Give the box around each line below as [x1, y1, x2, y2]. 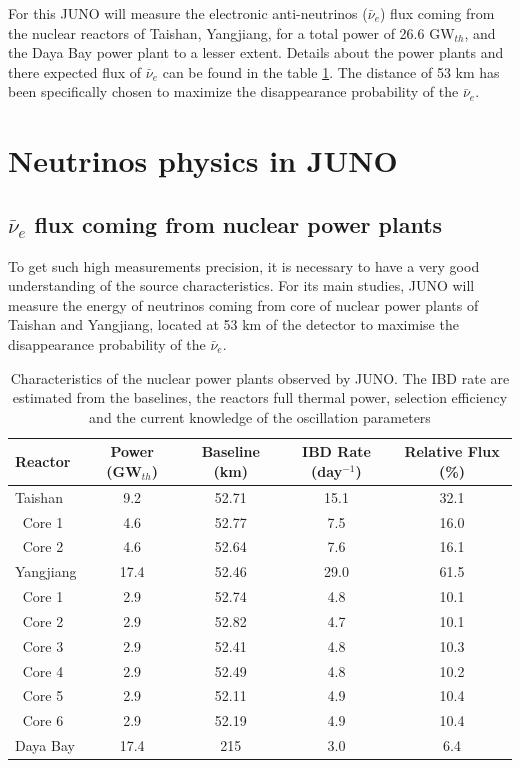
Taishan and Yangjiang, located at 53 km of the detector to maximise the [8, 314, 459, 335]
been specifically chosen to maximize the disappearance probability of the [8, 81, 459, 102]
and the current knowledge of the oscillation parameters [89, 406, 431, 427]
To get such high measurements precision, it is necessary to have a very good [8, 255, 480, 276]
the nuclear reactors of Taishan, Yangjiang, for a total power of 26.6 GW [8, 22, 455, 43]
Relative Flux [404, 441, 500, 462]
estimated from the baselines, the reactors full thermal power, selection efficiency [12, 387, 508, 408]
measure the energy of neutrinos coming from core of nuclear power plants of [8, 294, 479, 315]
